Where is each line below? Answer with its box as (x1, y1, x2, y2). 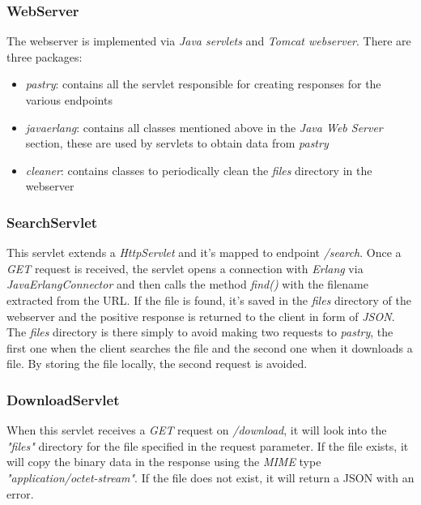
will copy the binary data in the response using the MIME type (6, 453, 321, 470)
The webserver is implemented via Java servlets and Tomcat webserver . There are (6, 32, 411, 49)
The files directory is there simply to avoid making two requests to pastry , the (6, 323, 393, 340)
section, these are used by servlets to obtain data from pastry (25, 135, 329, 152)
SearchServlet (6, 212, 98, 232)
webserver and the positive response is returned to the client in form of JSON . (6, 307, 395, 324)
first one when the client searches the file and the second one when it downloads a (6, 339, 413, 356)
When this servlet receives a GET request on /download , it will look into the (6, 422, 387, 439)
